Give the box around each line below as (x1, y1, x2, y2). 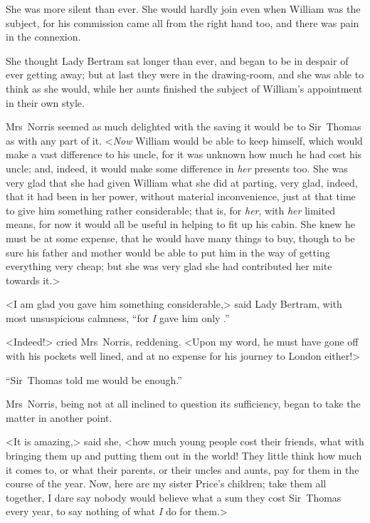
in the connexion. (6, 29, 81, 44)
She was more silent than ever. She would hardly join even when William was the (6, 1, 361, 16)
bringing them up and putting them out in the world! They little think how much (6, 448, 362, 463)
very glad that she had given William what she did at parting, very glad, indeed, (6, 175, 358, 190)
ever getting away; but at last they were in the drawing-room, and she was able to (6, 67, 364, 82)
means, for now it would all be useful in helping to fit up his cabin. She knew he (6, 217, 356, 232)
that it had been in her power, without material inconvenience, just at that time (6, 189, 356, 204)
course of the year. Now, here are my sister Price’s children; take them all (6, 476, 327, 491)
